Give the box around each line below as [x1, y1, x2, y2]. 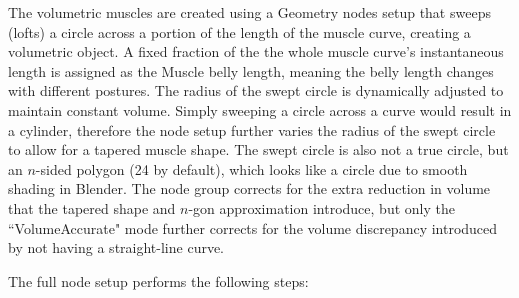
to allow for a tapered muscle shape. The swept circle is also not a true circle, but [8, 139, 509, 160]
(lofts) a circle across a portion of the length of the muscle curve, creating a [8, 21, 471, 42]
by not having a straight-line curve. [8, 237, 225, 258]
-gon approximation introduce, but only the [188, 197, 455, 218]
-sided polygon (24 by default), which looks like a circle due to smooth [35, 158, 468, 179]
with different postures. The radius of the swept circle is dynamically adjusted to [8, 80, 504, 101]
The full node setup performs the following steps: [8, 270, 309, 291]
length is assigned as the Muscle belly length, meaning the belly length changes [8, 60, 494, 81]
